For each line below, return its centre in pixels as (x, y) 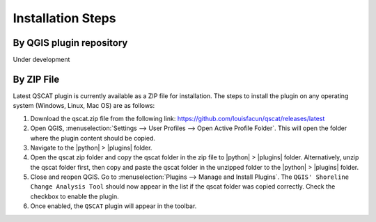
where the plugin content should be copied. (93, 138)
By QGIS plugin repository (70, 43)
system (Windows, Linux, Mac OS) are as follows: (84, 106)
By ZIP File (36, 79)
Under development (41, 60)
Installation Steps (64, 18)
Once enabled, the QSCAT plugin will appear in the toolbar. (113, 206)
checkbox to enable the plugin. (75, 196)
